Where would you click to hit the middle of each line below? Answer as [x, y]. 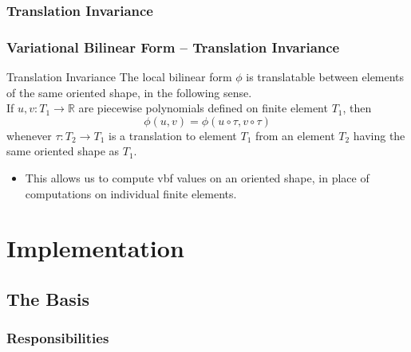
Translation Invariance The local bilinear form [119, 77]
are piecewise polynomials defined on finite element [203, 108]
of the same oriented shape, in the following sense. [129, 92]
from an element [295, 135]
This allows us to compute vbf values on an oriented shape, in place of [197, 178]
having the [379, 135]
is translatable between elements [325, 77]
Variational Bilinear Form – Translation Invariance [173, 47]
